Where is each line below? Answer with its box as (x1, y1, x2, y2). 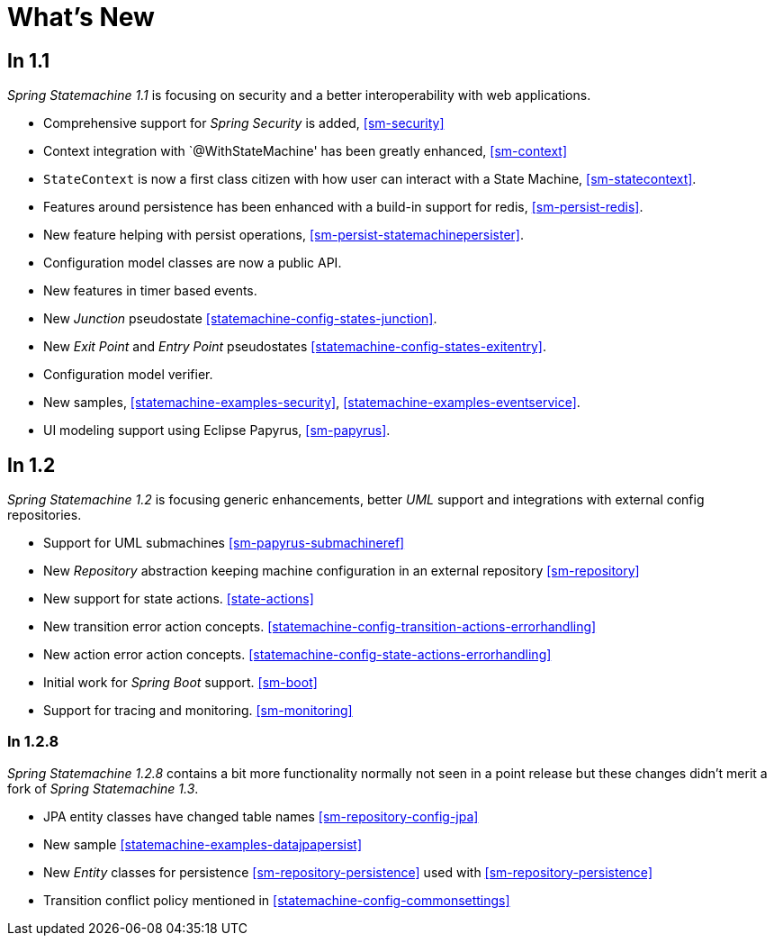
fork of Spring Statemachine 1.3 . (7, 780, 199, 796)
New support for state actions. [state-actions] (43, 591, 314, 607)
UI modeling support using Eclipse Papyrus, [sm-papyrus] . (43, 422, 391, 439)
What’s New (7, 2, 155, 32)
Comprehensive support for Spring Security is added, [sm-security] (43, 115, 445, 131)
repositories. (7, 507, 82, 523)
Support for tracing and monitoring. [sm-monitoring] (43, 703, 353, 719)
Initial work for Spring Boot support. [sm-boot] (43, 675, 318, 691)
